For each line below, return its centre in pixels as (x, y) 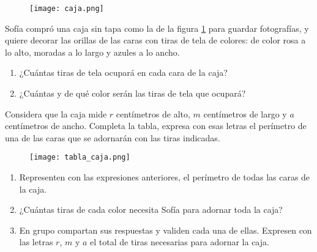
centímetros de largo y (245, 113)
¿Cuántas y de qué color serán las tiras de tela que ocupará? (132, 93)
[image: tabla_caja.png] (80, 157)
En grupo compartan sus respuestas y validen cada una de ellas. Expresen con (166, 230)
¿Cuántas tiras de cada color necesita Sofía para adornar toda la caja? (151, 209)
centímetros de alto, (153, 113)
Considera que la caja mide (56, 113)
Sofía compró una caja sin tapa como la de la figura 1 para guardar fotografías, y (157, 28)
